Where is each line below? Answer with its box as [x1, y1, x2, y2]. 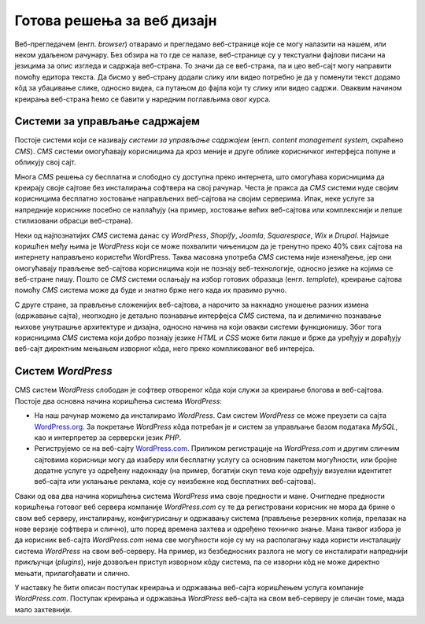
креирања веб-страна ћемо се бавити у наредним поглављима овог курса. [14, 94, 272, 104]
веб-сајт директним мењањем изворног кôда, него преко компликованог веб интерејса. [14, 344, 315, 353]
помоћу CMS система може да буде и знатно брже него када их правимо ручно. [14, 286, 287, 295]
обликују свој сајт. [14, 157, 76, 167]
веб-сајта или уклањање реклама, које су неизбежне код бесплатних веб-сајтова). [34, 477, 316, 486]
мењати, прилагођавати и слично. [14, 568, 130, 578]
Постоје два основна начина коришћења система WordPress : [14, 396, 222, 405]
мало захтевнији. [14, 604, 72, 614]
